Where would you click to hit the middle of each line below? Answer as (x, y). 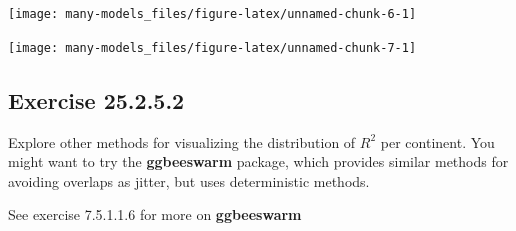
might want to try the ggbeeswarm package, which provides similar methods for (258, 161)
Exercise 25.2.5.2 (96, 99)
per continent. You (437, 141)
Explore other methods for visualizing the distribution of (182, 141)
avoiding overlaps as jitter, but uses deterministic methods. (189, 180)
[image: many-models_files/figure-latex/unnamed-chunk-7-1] (212, 47)
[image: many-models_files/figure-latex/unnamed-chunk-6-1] (212, 14)
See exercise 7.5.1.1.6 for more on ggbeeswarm (155, 214)
